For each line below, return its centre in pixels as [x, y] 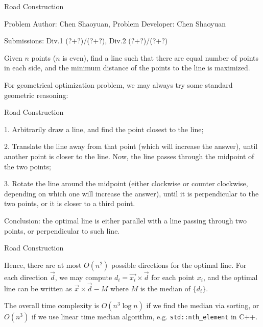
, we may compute [83, 277]
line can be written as [38, 288]
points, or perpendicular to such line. [62, 230]
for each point [173, 277]
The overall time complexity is [52, 305]
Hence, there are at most [43, 265]
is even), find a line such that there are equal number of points [161, 57]
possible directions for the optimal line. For [179, 265]
